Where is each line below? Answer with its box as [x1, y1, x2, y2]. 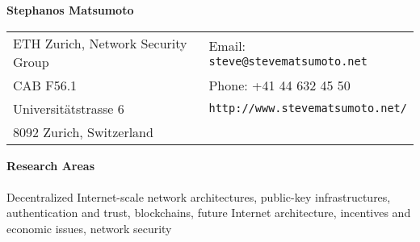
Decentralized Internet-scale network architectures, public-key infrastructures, [6, 188, 391, 205]
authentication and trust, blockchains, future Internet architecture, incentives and [6, 204, 411, 221]
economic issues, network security [6, 219, 172, 236]
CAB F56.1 [13, 75, 78, 94]
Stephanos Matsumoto [6, 2, 134, 18]
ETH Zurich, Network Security [13, 33, 187, 52]
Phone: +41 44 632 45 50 [208, 75, 351, 94]
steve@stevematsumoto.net [208, 55, 367, 69]
